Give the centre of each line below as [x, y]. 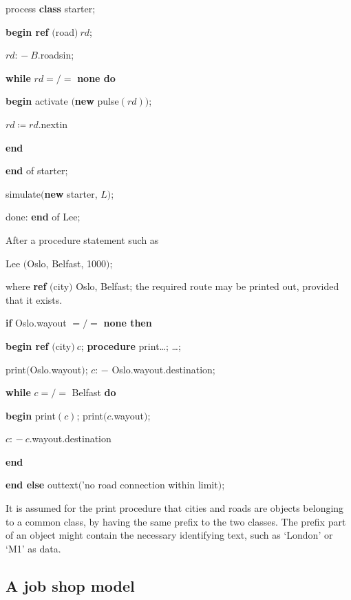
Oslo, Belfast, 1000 [66, 263]
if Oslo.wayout [36, 323]
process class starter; [51, 8]
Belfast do [94, 392]
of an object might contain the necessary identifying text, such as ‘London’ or [169, 535]
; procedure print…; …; [131, 345]
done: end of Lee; [43, 217]
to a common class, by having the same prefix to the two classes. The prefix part [176, 521]
